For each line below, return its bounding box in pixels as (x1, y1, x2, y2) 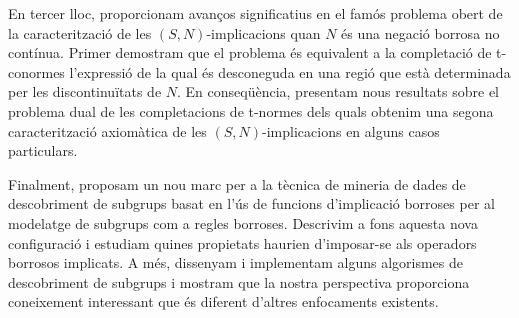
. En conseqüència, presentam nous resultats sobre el (177, 81, 499, 102)
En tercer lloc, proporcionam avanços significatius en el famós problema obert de (8, 3, 503, 23)
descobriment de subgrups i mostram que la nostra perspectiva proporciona (8, 271, 470, 292)
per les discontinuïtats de (8, 81, 162, 102)
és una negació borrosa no (341, 22, 500, 43)
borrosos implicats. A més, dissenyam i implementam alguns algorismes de (8, 252, 463, 273)
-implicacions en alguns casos (262, 120, 440, 141)
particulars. (8, 140, 78, 161)
